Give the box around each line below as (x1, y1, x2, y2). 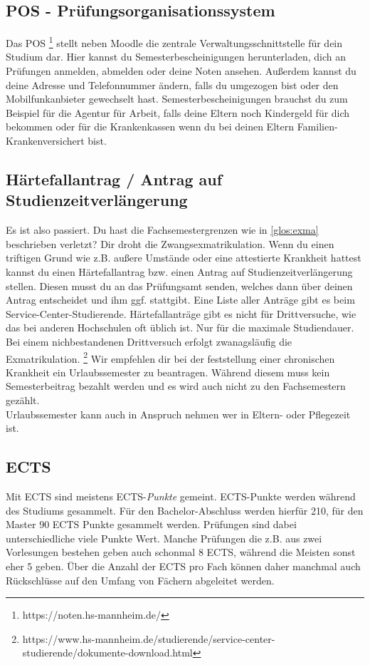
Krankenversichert (6, 133, 85, 148)
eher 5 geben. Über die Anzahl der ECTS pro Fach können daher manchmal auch (6, 558, 361, 573)
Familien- (297, 119, 338, 134)
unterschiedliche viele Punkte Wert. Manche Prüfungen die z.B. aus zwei (6, 530, 322, 545)
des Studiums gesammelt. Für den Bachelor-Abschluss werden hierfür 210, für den (6, 502, 364, 517)
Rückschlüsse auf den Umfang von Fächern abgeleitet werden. (6, 572, 275, 587)
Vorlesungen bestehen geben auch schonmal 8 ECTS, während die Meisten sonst (6, 545, 356, 560)
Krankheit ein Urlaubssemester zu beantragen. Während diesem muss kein (6, 364, 330, 379)
